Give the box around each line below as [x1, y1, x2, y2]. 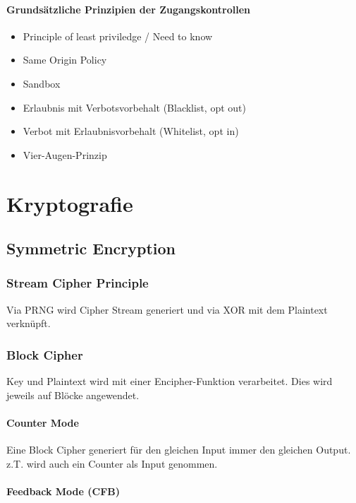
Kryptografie [6, 189, 133, 218]
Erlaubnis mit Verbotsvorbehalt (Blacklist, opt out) [23, 100, 246, 114]
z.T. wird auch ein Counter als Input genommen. [6, 456, 218, 471]
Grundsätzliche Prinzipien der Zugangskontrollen [6, 1, 250, 16]
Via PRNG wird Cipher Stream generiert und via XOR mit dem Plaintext [6, 302, 328, 316]
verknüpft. [6, 316, 51, 331]
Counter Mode [6, 415, 79, 430]
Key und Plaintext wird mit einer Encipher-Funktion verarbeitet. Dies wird [6, 374, 333, 389]
